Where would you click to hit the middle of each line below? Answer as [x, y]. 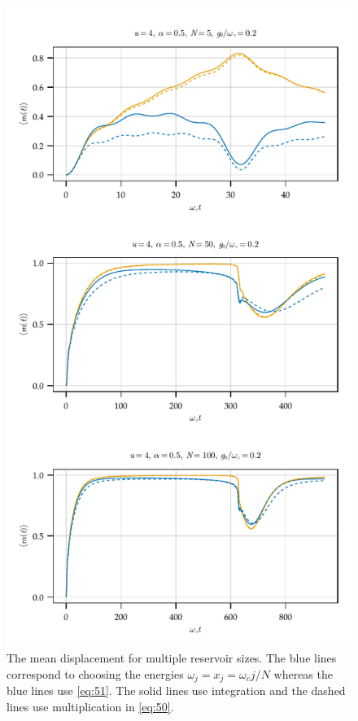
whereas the [303, 673]
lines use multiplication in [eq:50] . [90, 706]
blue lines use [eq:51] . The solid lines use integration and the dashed [176, 690]
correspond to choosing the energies [95, 673]
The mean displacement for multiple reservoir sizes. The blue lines [172, 658]
